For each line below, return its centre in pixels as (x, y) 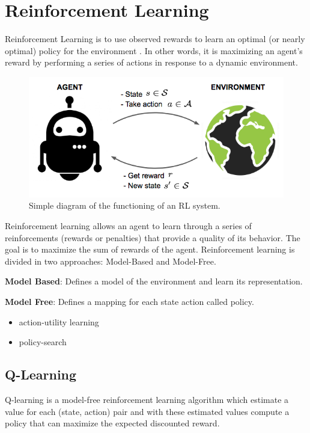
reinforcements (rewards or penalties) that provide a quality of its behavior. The (153, 237)
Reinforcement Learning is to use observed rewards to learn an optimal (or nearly (155, 39)
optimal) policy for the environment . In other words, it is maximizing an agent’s (154, 50)
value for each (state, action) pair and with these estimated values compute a (147, 411)
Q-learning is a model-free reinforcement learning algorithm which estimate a (147, 400)
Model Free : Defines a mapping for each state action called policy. (129, 302)
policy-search (43, 342)
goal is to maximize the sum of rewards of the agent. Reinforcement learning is (150, 249)
